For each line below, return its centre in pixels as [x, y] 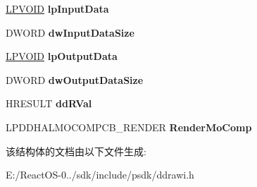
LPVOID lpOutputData [62, 56]
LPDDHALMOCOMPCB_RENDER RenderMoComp [129, 127]
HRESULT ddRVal [49, 103]
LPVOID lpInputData [57, 8]
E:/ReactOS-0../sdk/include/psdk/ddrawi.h [100, 175]
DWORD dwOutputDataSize [75, 79]
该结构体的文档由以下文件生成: [76, 151]
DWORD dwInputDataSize [70, 32]
